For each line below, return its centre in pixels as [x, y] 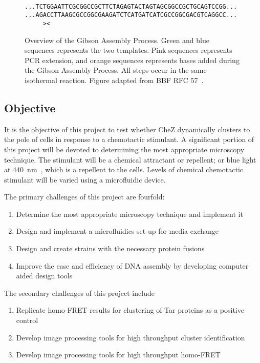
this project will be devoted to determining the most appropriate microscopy [124, 149]
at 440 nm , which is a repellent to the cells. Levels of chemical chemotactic [124, 169]
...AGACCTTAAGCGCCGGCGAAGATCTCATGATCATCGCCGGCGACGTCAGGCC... [131, 15]
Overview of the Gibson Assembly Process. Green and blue [117, 40]
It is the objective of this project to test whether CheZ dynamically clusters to [127, 129]
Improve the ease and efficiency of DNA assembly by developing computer [132, 265]
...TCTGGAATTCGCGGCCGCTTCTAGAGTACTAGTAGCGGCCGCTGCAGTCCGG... [131, 6]
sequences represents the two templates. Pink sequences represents [128, 50]
